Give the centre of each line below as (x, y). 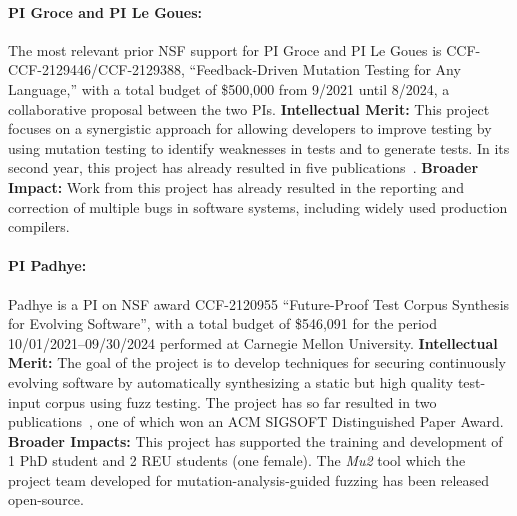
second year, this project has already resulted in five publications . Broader (243, 167)
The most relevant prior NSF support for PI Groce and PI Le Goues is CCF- (244, 49)
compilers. (39, 226)
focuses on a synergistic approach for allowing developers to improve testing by (250, 128)
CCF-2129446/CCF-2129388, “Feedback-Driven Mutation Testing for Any (234, 69)
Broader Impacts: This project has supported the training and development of (255, 440)
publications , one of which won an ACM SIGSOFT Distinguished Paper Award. (256, 421)
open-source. (46, 499)
